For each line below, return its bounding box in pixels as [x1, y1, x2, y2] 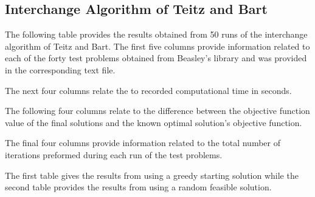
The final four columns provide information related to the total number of [5, 136, 280, 149]
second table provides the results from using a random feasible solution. [5, 181, 272, 193]
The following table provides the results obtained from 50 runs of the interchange [5, 28, 308, 41]
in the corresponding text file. [5, 63, 116, 76]
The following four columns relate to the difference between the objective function [5, 104, 310, 117]
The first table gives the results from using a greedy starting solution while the [5, 169, 299, 181]
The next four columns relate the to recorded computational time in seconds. [5, 84, 292, 96]
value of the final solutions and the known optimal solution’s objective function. [5, 116, 302, 129]
